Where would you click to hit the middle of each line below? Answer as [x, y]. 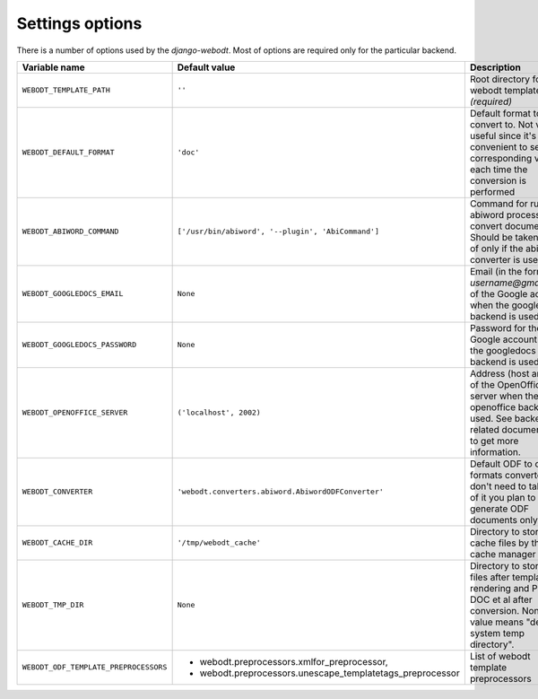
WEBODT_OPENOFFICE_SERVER [75, 413]
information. [495, 451]
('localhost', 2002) [219, 413]
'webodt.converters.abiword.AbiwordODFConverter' [281, 492]
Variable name [53, 67]
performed [492, 191]
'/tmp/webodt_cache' [219, 543]
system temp [497, 633]
